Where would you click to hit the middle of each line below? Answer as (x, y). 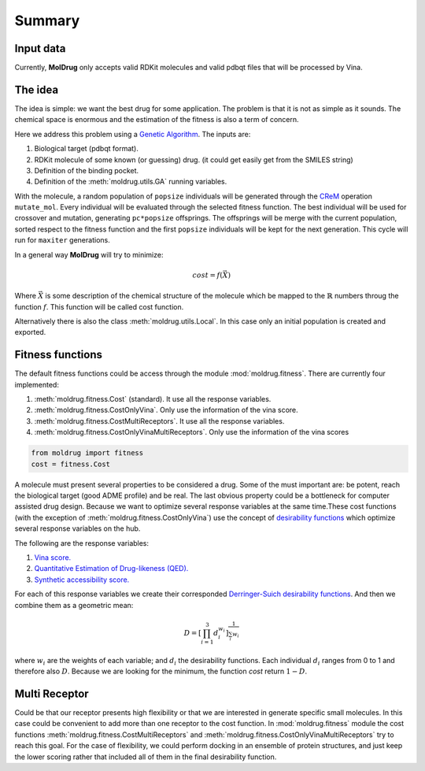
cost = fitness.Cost (70, 464)
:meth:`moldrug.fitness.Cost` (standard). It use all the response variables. (153, 399)
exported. (30, 332)
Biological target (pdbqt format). (87, 149)
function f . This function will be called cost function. (99, 306)
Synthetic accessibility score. (82, 580)
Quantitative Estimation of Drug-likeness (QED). (111, 569)
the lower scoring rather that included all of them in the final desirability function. (146, 757)
